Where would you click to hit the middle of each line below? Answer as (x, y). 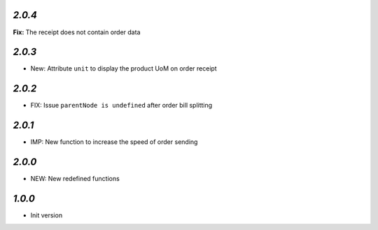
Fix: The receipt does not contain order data (77, 32)
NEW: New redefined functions (75, 179)
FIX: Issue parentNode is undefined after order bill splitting (121, 106)
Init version (47, 215)
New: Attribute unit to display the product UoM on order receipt (124, 69)
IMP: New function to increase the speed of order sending (114, 142)
